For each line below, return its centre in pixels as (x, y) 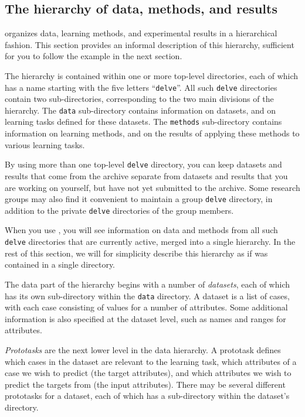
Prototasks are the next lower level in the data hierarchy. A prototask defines (143, 349)
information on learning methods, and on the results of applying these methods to (152, 133)
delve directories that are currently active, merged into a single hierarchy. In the (150, 242)
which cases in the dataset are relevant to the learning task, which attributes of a (151, 361)
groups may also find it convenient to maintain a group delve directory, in (139, 199)
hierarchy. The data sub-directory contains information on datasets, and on (140, 110)
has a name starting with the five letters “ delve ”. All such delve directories (141, 87)
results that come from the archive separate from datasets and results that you (146, 175)
